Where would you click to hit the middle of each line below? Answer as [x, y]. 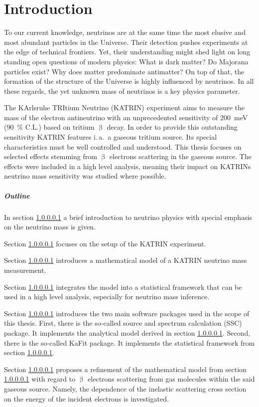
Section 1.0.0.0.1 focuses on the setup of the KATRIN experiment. [105, 243]
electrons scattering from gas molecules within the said [171, 379]
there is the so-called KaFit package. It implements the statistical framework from [129, 342]
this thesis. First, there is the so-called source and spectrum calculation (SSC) [123, 323]
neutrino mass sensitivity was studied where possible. [85, 176]
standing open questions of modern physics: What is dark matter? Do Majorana [126, 61]
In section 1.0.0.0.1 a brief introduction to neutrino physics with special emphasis [128, 217]
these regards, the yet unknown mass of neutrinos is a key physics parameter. [122, 91]
